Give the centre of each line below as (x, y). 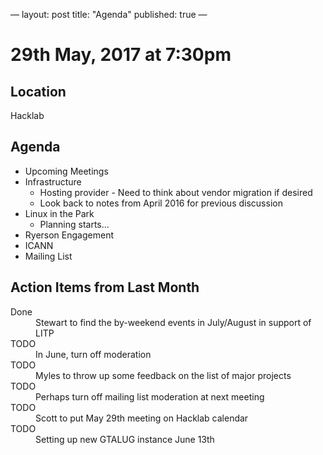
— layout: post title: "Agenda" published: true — (109, 14)
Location (38, 91)
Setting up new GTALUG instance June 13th (125, 439)
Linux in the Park (59, 213)
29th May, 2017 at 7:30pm (121, 55)
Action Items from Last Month (105, 287)
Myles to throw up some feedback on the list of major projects (163, 375)
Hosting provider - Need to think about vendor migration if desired (176, 192)
